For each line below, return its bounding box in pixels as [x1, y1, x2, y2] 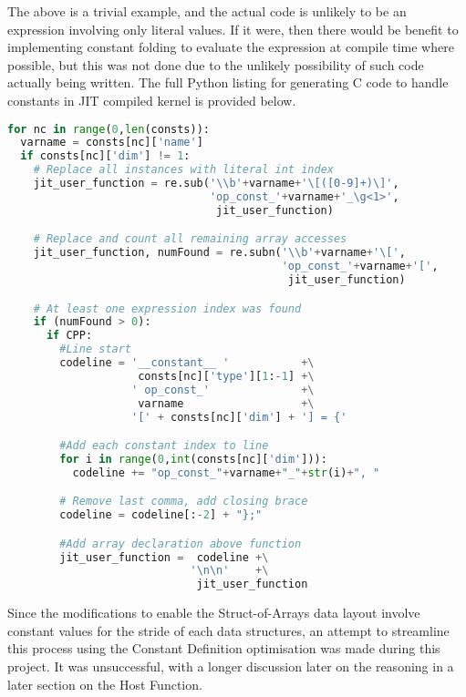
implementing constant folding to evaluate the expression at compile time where [7, 37, 454, 56]
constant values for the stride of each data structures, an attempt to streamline [7, 620, 450, 640]
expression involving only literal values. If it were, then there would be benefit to [7, 19, 459, 38]
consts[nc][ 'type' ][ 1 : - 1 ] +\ [138, 369, 315, 383]
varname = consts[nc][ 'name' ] [20, 136, 203, 149]
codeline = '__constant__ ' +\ [59, 356, 315, 369]
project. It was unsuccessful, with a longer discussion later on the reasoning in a [7, 657, 454, 675]
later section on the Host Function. [7, 674, 202, 693]
